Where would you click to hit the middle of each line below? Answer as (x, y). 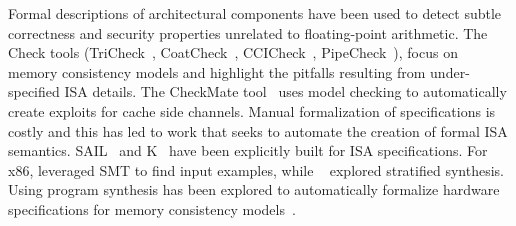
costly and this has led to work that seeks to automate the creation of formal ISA (258, 130)
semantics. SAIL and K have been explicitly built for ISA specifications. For (248, 150)
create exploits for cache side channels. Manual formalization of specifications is (252, 110)
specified (34, 91)
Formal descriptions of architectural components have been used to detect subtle (255, 13)
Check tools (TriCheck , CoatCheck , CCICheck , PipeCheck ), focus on (233, 52)
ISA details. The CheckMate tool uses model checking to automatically (285, 91)
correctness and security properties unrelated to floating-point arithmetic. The (248, 32)
